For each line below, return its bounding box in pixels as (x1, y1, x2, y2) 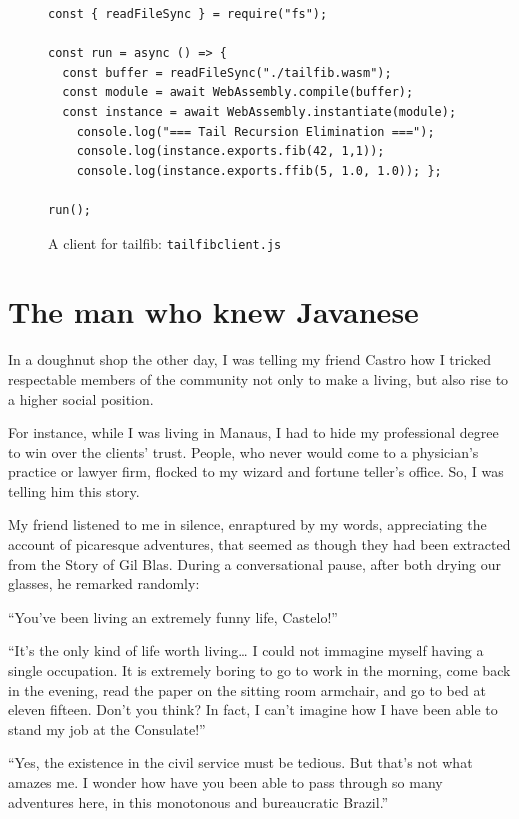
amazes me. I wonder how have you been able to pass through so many (8, 772, 443, 792)
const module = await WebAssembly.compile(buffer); (62, 85, 414, 100)
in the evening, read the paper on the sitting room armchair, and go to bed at (8, 679, 486, 700)
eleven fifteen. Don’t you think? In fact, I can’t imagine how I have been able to (8, 699, 498, 720)
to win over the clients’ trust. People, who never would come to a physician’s (8, 441, 479, 462)
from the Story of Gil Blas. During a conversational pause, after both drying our (8, 553, 501, 574)
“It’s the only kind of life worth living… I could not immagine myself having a (8, 640, 484, 661)
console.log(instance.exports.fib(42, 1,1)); (76, 144, 385, 159)
